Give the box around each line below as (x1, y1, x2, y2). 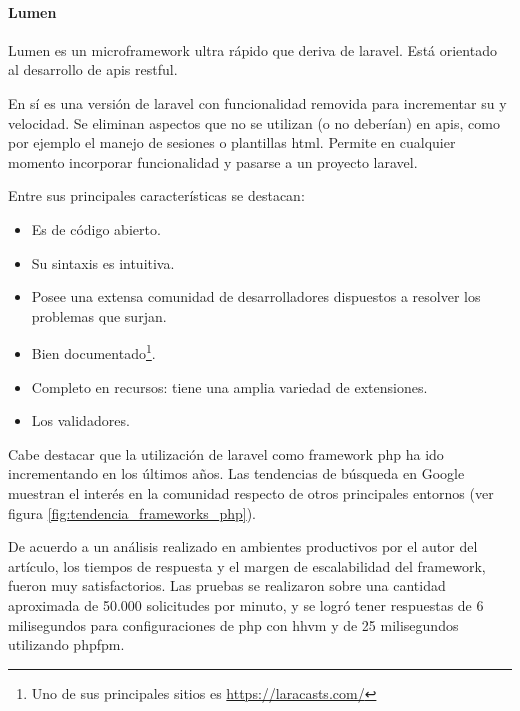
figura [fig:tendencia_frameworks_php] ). (8, 502, 256, 523)
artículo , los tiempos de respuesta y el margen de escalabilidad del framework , (8, 555, 486, 576)
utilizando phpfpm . (8, 634, 125, 655)
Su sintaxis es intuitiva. (31, 252, 175, 273)
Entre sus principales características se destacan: (8, 185, 305, 206)
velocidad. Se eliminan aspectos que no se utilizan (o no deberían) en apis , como (8, 112, 500, 133)
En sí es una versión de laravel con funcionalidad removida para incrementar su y (8, 92, 507, 113)
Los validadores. (31, 410, 130, 431)
